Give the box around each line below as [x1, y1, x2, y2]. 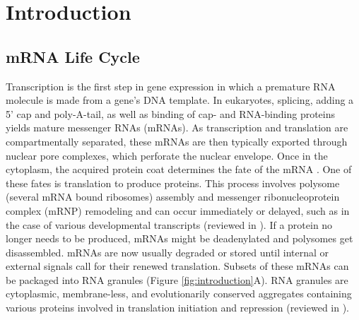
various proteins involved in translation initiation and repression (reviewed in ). [6, 300, 350, 315]
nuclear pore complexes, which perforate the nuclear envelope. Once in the [6, 148, 328, 162]
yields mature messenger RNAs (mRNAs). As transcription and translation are [6, 120, 348, 135]
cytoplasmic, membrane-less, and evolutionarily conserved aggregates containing [6, 286, 352, 301]
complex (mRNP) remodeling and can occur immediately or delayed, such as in [6, 203, 350, 218]
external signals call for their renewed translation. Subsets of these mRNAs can [6, 259, 349, 273]
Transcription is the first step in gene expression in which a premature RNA [6, 78, 336, 93]
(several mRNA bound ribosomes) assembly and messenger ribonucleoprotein [6, 189, 340, 204]
